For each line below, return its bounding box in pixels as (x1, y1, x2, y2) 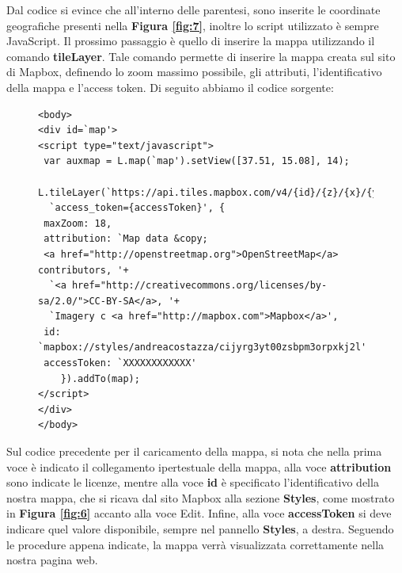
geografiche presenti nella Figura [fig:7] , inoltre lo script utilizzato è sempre (6, 17, 379, 33)
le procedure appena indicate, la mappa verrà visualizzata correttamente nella (6, 536, 385, 552)
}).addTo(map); (60, 372, 140, 384)
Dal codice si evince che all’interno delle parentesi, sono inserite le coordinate (6, 2, 381, 17)
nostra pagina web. (6, 552, 98, 568)
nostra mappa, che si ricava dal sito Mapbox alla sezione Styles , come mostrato (6, 489, 395, 506)
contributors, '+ (38, 264, 129, 276)
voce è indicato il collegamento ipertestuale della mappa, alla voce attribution (6, 458, 392, 475)
